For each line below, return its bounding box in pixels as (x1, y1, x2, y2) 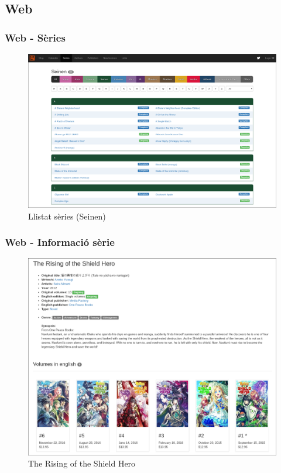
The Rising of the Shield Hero (28, 457, 136, 469)
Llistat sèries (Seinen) (28, 210, 106, 222)
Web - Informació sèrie (5, 235, 115, 249)
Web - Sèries (5, 30, 66, 44)
